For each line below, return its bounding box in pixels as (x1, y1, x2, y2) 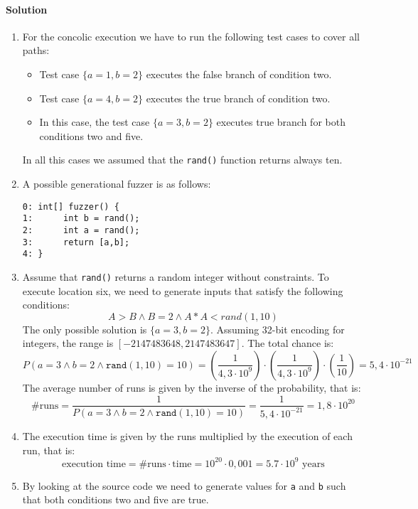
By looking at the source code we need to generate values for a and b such (22, 478, 346, 493)
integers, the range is (22, 336, 114, 350)
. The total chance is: (241, 336, 334, 350)
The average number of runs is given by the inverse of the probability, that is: (22, 380, 361, 395)
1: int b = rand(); (22, 213, 140, 224)
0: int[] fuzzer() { (22, 201, 119, 212)
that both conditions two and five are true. (22, 492, 209, 507)
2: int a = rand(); (22, 225, 140, 235)
